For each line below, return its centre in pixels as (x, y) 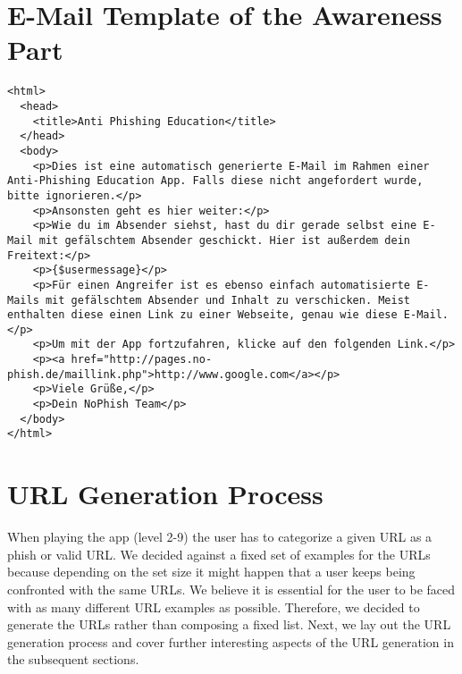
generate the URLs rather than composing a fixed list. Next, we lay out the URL (229, 624)
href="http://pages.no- (142, 360)
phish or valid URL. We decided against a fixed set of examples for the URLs (219, 554)
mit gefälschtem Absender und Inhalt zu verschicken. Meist (228, 300)
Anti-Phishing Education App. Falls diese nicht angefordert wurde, (215, 181)
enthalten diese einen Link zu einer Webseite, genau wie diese (202, 315)
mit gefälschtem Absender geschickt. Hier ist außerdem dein (225, 240)
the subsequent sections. (73, 659)
